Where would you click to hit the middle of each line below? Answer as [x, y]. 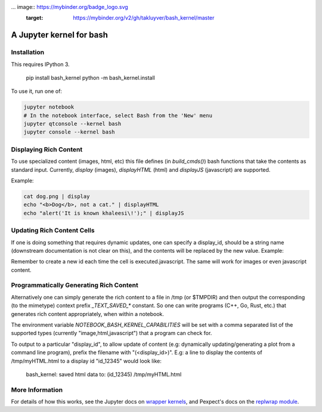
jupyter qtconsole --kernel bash [72, 124]
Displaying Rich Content [47, 149]
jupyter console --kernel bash [69, 132]
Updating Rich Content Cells [53, 231]
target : [35, 18]
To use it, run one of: [37, 91]
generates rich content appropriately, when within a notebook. [87, 314]
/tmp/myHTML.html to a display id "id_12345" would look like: [86, 361]
